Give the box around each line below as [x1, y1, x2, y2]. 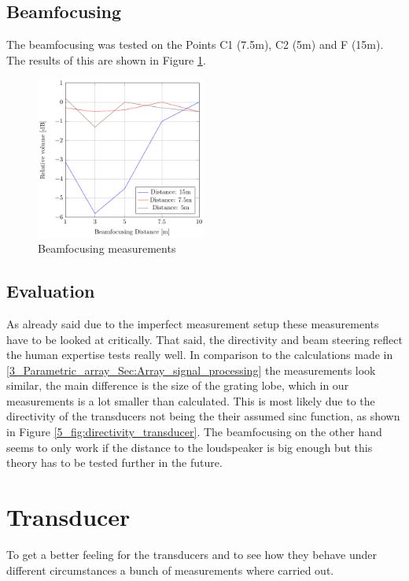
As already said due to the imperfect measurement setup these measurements [6, 315, 379, 331]
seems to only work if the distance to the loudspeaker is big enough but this [6, 439, 373, 455]
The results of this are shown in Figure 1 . [6, 51, 206, 68]
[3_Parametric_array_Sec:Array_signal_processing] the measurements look [6, 361, 376, 378]
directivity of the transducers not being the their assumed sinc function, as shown [6, 408, 400, 424]
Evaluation [6, 279, 95, 303]
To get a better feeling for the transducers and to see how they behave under [6, 546, 377, 562]
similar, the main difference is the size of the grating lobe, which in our [6, 377, 349, 394]
